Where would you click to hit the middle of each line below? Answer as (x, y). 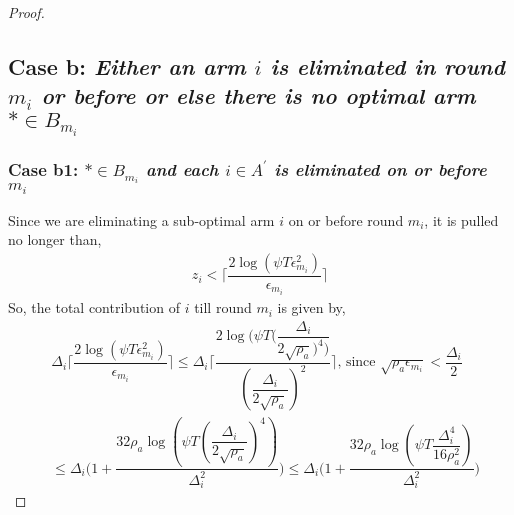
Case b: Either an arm (127, 65)
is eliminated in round (387, 65)
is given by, (311, 307)
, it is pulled (461, 219)
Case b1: (43, 169)
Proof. (26, 12)
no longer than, (55, 239)
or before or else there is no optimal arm (258, 95)
